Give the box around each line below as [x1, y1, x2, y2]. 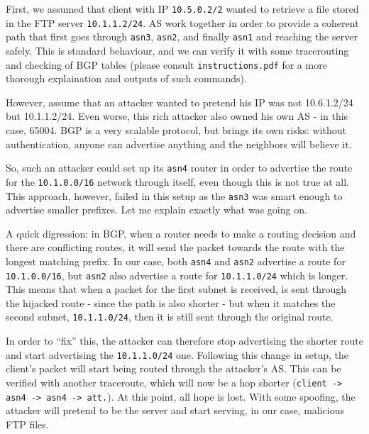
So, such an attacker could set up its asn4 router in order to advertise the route [6, 160, 353, 175]
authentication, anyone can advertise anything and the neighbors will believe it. [6, 136, 352, 151]
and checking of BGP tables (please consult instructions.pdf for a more [6, 57, 327, 72]
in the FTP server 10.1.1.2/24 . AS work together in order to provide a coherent [6, 15, 359, 30]
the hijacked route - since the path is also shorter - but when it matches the [6, 295, 336, 310]
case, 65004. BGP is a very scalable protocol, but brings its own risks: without [6, 123, 346, 137]
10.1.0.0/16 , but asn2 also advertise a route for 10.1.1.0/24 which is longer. [6, 267, 348, 282]
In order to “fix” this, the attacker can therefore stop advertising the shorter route [6, 333, 363, 348]
